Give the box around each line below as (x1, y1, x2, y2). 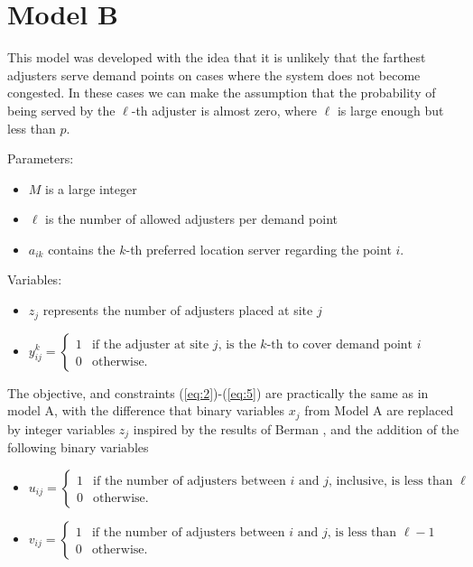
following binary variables (7, 438, 149, 457)
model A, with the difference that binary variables (7, 401, 285, 420)
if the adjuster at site (91, 338, 209, 351)
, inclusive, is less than (328, 474, 453, 488)
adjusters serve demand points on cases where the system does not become (7, 65, 421, 84)
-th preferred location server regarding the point (125, 239, 392, 258)
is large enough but (337, 100, 444, 119)
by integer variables (7, 419, 116, 438)
